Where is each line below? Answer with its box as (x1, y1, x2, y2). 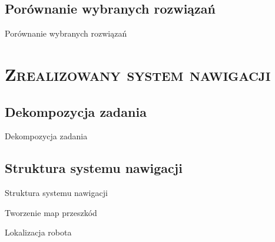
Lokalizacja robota (5, 226, 72, 238)
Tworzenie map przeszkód (5, 206, 97, 218)
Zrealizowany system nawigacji (5, 61, 271, 86)
